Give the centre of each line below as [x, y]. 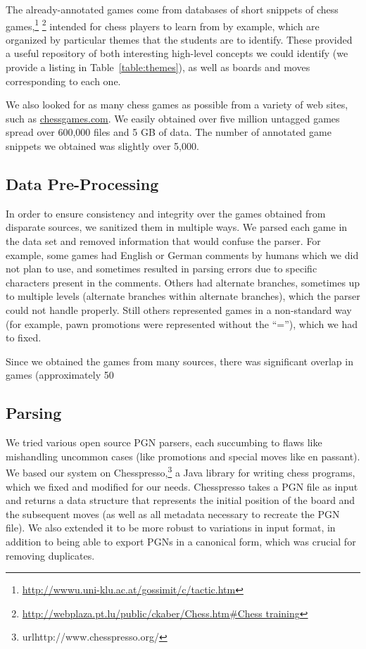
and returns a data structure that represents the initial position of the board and [181, 500]
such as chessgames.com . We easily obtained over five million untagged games [173, 118]
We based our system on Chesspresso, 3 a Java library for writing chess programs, [181, 471]
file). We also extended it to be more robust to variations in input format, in [171, 528]
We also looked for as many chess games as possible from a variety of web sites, [177, 105]
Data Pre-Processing [82, 183]
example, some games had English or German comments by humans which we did [182, 254]
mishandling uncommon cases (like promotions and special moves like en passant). [183, 456]
